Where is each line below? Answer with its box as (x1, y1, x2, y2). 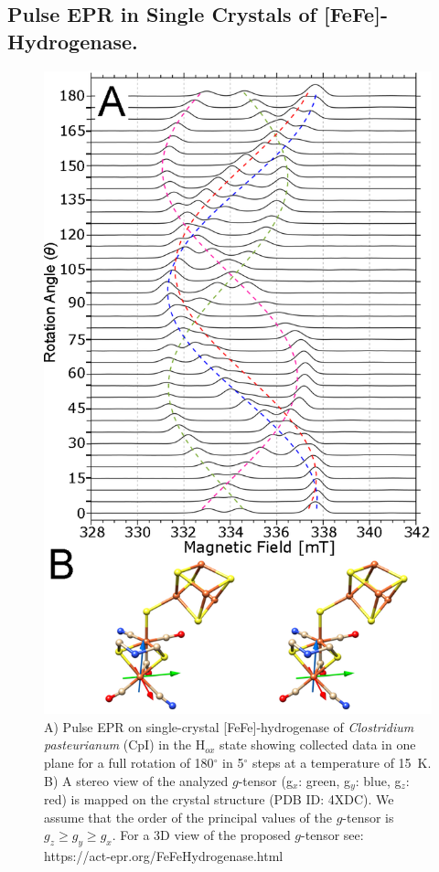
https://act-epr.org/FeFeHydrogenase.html (44, 846, 284, 866)
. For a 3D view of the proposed (112, 825, 291, 845)
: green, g (298, 771, 351, 790)
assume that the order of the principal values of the (44, 807, 332, 826)
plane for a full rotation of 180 (44, 753, 214, 772)
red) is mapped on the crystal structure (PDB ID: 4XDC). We (44, 790, 394, 809)
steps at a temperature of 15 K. (252, 753, 432, 772)
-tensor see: (301, 825, 364, 845)
